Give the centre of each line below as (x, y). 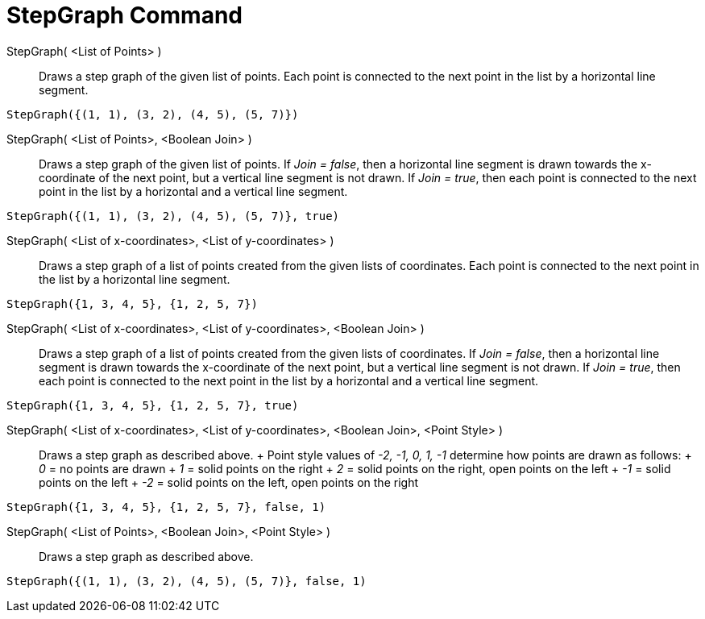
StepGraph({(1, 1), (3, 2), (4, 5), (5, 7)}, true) (173, 216)
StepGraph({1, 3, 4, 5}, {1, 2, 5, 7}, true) (153, 405)
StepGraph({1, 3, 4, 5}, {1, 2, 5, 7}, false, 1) (166, 507)
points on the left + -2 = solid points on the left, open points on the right (228, 482)
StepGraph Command (124, 15)
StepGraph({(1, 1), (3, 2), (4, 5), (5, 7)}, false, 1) (187, 581)
